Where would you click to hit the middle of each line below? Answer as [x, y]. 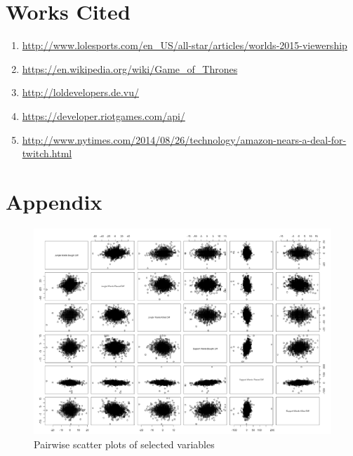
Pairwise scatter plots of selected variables [124, 444]
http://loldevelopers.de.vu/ [81, 92]
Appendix [54, 201]
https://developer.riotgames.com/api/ [104, 115]
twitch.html [47, 153]
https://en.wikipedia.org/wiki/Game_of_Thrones [130, 68]
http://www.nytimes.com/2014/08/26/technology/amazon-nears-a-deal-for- [184, 139]
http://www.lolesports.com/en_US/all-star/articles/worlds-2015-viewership [185, 45]
